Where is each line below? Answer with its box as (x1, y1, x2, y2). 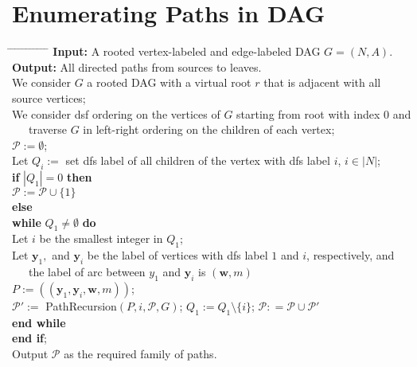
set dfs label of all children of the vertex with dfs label (65, 152, 330, 169)
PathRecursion (45, 297, 117, 314)
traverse (28, 121, 67, 138)
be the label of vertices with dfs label (87, 247, 268, 264)
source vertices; (12, 89, 86, 106)
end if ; (12, 330, 47, 346)
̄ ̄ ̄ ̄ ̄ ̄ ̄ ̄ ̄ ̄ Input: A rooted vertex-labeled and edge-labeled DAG (12, 43, 321, 60)
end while (12, 314, 66, 330)
